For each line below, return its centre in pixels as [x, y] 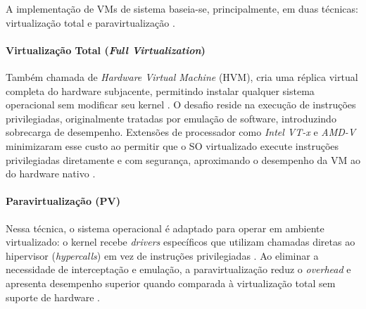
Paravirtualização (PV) [63, 201]
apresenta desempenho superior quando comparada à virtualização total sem [171, 283]
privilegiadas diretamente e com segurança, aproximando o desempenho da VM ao [183, 159]
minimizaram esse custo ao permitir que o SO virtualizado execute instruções [172, 145]
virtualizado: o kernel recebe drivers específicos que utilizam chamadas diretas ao [181, 242]
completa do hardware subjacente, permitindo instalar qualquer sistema [160, 90]
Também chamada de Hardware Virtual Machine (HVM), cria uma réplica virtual [182, 76]
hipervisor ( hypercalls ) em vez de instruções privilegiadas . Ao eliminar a [162, 255]
